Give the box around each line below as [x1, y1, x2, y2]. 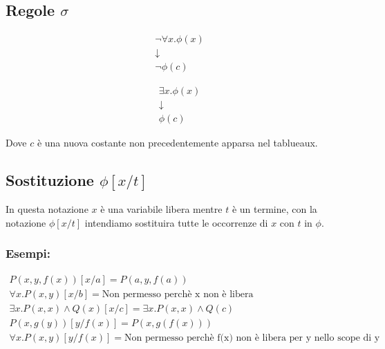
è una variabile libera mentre [100, 202, 223, 216]
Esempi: [6, 245, 50, 262]
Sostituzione [6, 169, 94, 191]
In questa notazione [6, 202, 88, 216]
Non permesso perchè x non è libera [102, 289, 254, 299]
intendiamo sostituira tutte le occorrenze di [84, 215, 268, 229]
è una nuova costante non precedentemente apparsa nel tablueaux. [37, 135, 318, 150]
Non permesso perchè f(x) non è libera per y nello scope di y [124, 332, 380, 343]
